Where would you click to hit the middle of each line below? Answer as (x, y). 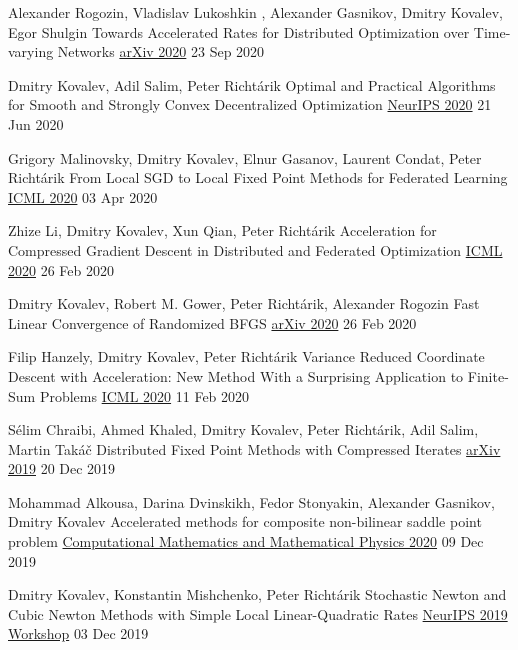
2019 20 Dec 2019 (62, 468)
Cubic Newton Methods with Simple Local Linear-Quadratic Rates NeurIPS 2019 (258, 613)
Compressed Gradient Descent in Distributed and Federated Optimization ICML (255, 249)
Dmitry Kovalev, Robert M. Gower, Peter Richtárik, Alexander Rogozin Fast (244, 303)
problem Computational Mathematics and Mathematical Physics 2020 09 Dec (246, 541)
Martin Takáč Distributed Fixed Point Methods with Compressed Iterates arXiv (254, 448)
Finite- (488, 375)
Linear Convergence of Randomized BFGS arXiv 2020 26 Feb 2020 (212, 322)
